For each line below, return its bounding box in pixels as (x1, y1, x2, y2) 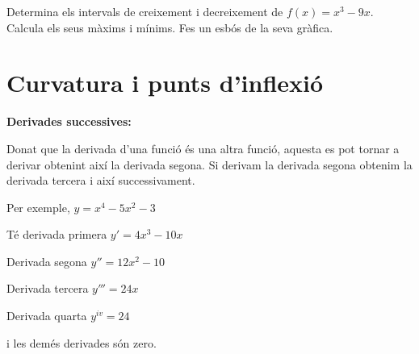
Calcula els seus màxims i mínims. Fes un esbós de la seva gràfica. (6, 19, 333, 35)
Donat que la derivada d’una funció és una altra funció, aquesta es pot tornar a (6, 140, 400, 156)
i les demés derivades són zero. (6, 334, 157, 351)
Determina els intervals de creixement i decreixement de (6, 3, 283, 19)
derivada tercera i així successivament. (6, 172, 195, 189)
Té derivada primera (6, 226, 107, 243)
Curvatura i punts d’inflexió (6, 66, 324, 99)
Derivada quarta (6, 307, 87, 324)
